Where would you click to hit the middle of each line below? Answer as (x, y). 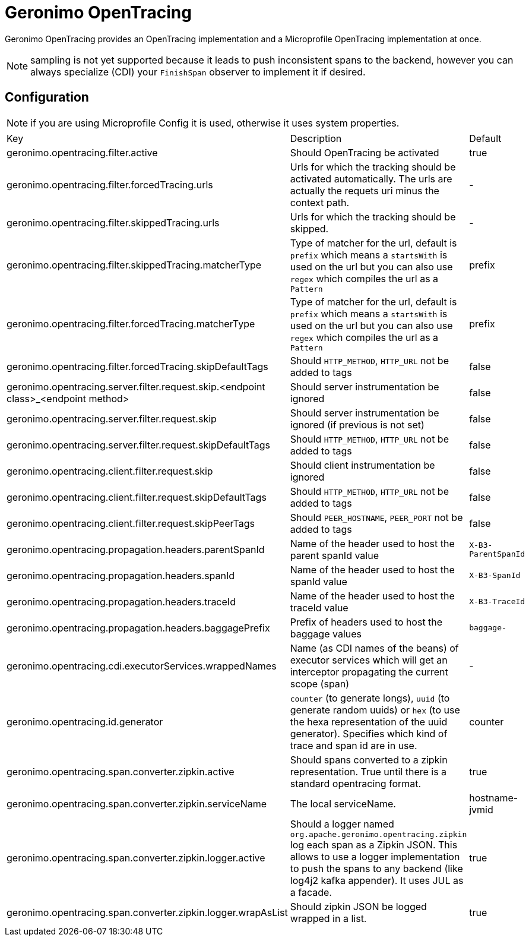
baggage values (326, 634)
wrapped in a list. (328, 918)
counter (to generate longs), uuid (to (370, 698)
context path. (320, 202)
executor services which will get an (369, 660)
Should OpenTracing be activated (365, 152)
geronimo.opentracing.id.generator (85, 721)
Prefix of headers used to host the (366, 622)
